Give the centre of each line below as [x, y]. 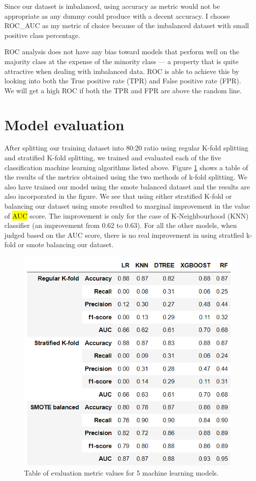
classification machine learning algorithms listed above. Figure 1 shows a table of [126, 167]
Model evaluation [64, 124]
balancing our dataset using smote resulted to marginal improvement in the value [127, 206]
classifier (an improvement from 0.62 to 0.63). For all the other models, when [121, 225]
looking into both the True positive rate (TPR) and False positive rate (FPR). [123, 81]
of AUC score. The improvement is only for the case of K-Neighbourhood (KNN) [127, 215]
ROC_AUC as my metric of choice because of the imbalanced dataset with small [127, 25]
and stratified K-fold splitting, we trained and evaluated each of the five [113, 158]
